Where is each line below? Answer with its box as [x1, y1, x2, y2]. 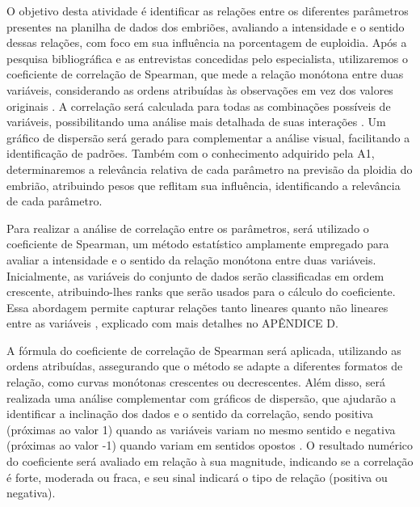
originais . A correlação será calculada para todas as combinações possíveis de [6, 97, 391, 114]
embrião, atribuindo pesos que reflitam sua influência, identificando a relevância [6, 176, 401, 193]
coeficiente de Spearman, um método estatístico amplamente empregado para [6, 235, 389, 252]
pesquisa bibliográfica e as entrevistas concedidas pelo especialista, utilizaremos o [6, 49, 408, 66]
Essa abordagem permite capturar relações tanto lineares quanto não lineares [6, 298, 388, 315]
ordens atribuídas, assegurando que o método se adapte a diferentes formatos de [6, 357, 403, 374]
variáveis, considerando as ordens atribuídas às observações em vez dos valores [6, 81, 393, 98]
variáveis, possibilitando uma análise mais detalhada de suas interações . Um [6, 113, 386, 130]
